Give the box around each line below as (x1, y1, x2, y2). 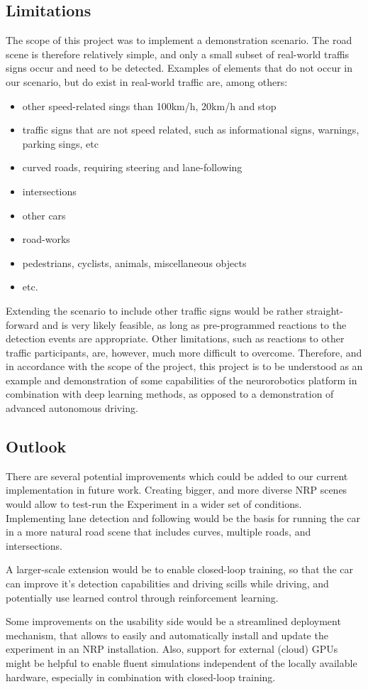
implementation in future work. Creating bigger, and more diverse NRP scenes (6, 482, 347, 497)
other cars (22, 207, 66, 222)
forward (6, 317, 39, 332)
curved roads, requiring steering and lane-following (22, 160, 242, 175)
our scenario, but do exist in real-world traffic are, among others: (6, 74, 288, 89)
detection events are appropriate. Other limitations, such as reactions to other (6, 331, 345, 346)
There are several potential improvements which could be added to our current (6, 468, 348, 483)
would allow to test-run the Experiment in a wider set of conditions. (6, 497, 302, 511)
